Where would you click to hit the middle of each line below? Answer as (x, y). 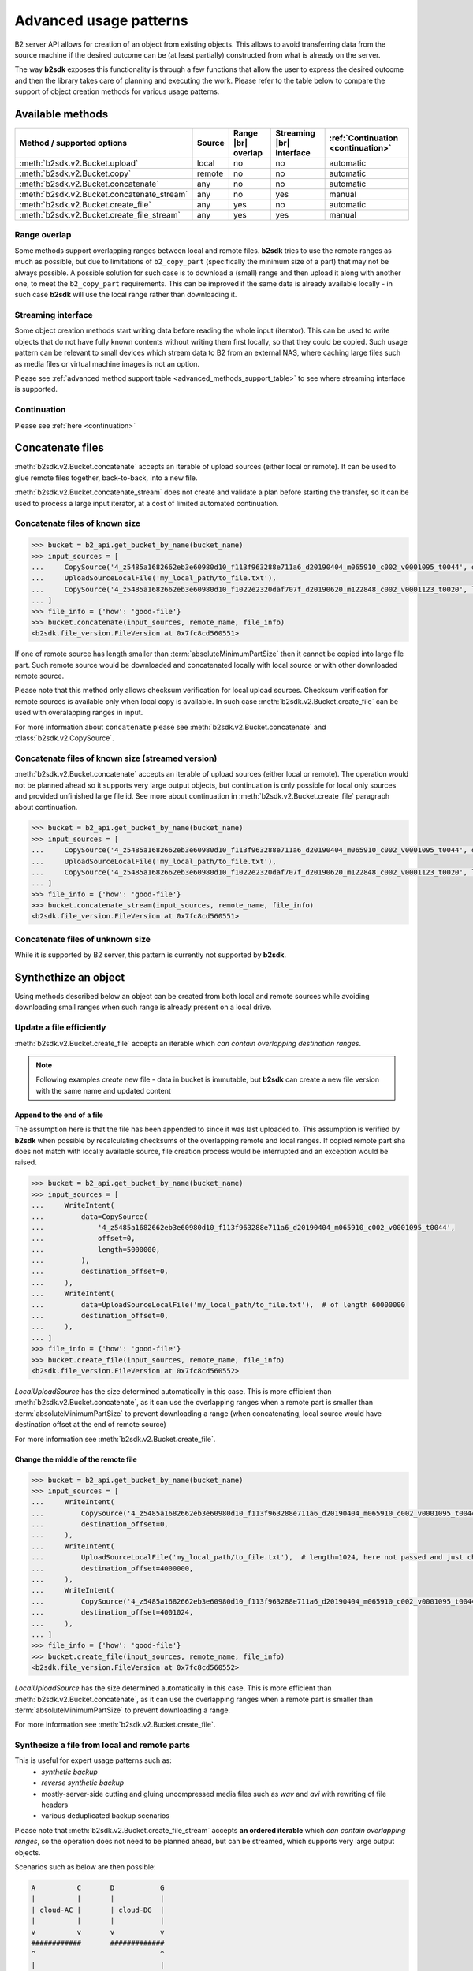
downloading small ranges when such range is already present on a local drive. (143, 1007)
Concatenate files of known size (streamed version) (116, 758)
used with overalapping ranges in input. (79, 713)
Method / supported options (73, 143)
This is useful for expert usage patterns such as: (93, 1760)
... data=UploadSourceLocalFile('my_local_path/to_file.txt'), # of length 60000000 (218, 1304)
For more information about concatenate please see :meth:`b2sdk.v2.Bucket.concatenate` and (170, 727)
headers (55, 1805)
